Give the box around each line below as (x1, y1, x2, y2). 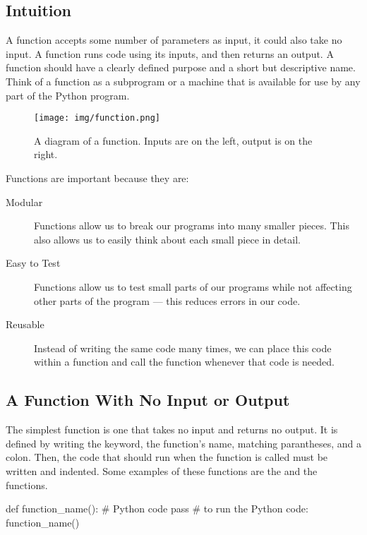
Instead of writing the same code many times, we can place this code (34, 340, 332, 355)
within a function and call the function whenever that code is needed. (34, 354, 335, 369)
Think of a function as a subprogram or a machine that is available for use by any (6, 73, 361, 88)
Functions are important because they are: (6, 171, 189, 186)
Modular (6, 194, 43, 209)
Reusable (6, 317, 44, 332)
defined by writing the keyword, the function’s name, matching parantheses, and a (6, 435, 361, 450)
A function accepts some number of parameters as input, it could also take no (6, 32, 342, 47)
